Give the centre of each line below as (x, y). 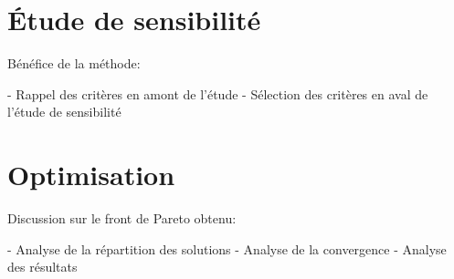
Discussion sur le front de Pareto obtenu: (122, 218)
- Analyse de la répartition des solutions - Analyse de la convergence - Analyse (227, 248)
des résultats (42, 267)
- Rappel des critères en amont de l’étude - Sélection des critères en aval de (218, 93)
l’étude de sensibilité (64, 112)
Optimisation (91, 175)
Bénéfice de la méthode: (74, 63)
